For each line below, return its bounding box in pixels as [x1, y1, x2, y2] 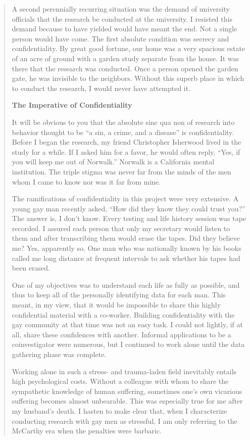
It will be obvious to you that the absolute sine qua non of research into [12, 116, 235, 127]
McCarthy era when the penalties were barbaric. [12, 425, 162, 436]
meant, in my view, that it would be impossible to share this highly [12, 299, 221, 310]
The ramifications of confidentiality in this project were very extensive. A [12, 193, 239, 204]
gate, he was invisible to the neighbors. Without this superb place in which [12, 73, 244, 83]
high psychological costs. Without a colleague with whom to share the [12, 376, 229, 386]
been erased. [12, 262, 50, 273]
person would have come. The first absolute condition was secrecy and [12, 33, 229, 43]
